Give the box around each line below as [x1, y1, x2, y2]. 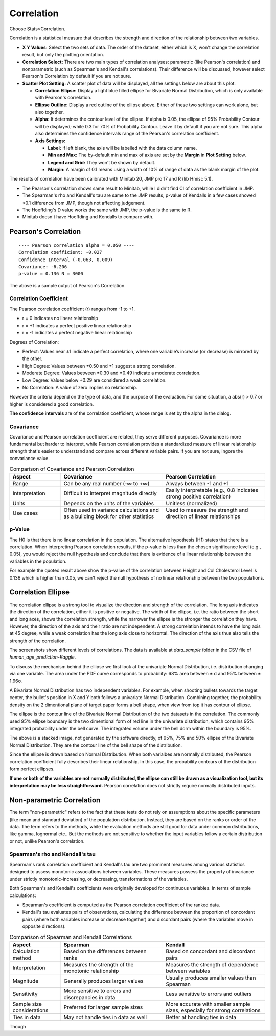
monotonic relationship [63, 967, 119, 974]
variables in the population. [9, 558, 67, 564]
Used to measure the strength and [166, 506, 248, 513]
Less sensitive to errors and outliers [166, 990, 252, 998]
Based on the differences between [63, 948, 147, 955]
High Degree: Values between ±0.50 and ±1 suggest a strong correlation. [22, 363, 176, 369]
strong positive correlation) [166, 493, 231, 500]
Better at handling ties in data [166, 1013, 237, 1021]
